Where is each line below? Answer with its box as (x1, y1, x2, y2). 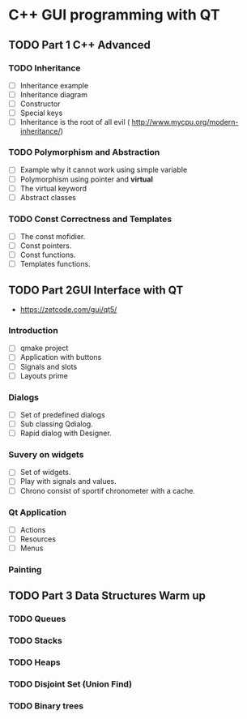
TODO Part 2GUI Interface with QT (8, 283, 184, 297)
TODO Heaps (8, 657, 61, 668)
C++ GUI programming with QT (8, 6, 220, 24)
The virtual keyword (19, 183, 87, 193)
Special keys (19, 108, 63, 118)
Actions (19, 524, 46, 534)
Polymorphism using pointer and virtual (19, 174, 154, 184)
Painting (8, 564, 42, 576)
